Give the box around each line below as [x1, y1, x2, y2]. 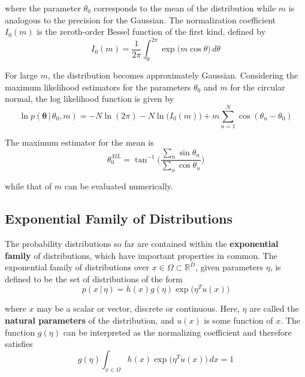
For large [5, 69, 38, 82]
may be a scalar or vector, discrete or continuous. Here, [37, 302, 240, 315]
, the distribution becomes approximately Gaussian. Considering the [47, 69, 298, 82]
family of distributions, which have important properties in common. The [5, 249, 277, 261]
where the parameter [5, 2, 81, 14]
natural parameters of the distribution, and [5, 314, 174, 327]
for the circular [230, 80, 285, 93]
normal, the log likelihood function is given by [5, 92, 174, 105]
